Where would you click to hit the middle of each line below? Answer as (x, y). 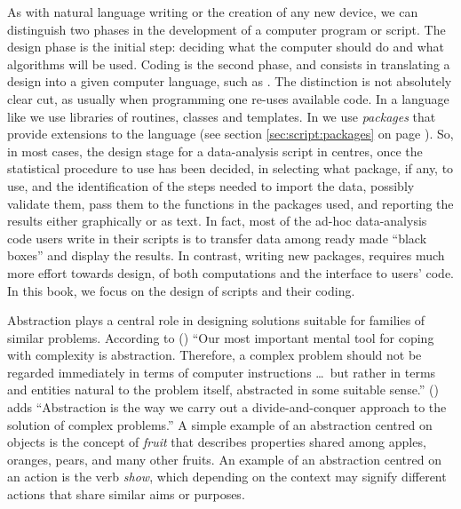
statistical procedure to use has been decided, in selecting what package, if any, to (230, 168)
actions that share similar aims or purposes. (126, 494)
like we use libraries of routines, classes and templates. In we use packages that (222, 116)
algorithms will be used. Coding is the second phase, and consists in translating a (229, 64)
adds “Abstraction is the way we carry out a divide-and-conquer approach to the (227, 407)
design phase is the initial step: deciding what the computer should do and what (226, 47)
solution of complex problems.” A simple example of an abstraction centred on (220, 424)
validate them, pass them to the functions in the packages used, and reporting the (230, 203)
